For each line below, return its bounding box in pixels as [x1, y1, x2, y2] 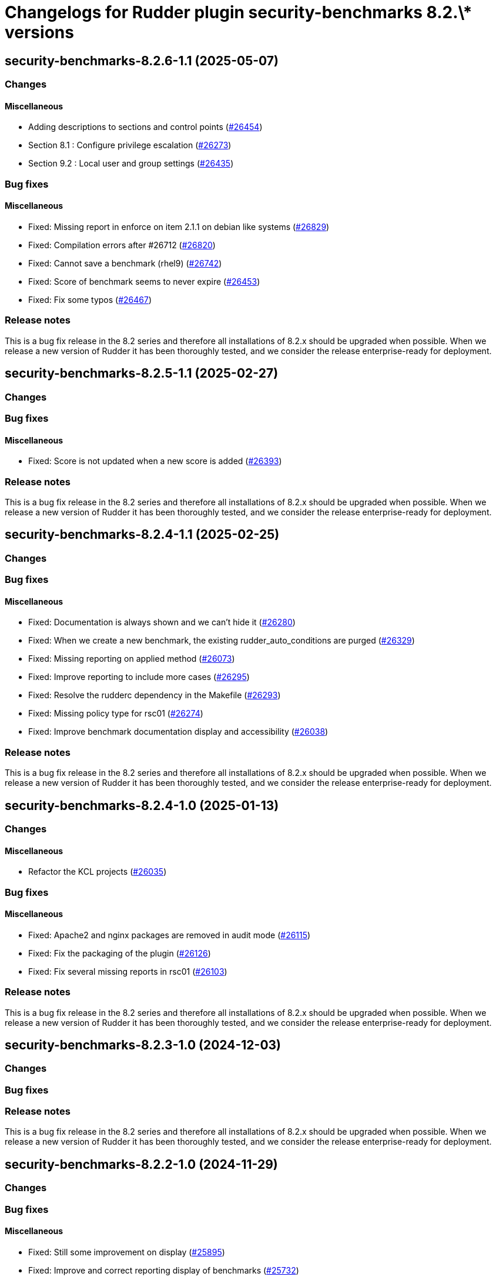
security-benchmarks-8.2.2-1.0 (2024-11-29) [5, 1156, 278, 1172]
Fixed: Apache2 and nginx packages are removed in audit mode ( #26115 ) [28, 929, 311, 940]
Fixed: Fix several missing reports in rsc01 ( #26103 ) [28, 966, 227, 976]
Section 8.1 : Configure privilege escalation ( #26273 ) [28, 140, 232, 151]
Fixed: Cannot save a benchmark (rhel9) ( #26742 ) [28, 258, 222, 268]
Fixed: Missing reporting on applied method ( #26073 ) [28, 654, 235, 664]
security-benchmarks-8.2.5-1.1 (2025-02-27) [5, 366, 279, 381]
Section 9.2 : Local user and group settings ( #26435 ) [28, 158, 234, 169]
